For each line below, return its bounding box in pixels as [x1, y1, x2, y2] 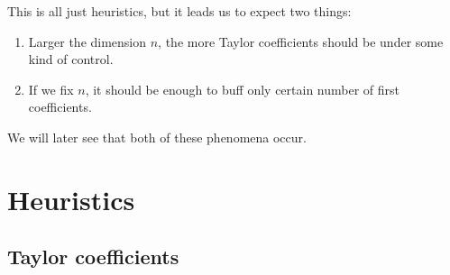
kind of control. [28, 50, 114, 69]
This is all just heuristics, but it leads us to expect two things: [7, 2, 352, 20]
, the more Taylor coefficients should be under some [158, 32, 444, 50]
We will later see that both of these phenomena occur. [7, 127, 307, 146]
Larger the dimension [28, 32, 147, 50]
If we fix [28, 79, 74, 98]
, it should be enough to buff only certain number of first [85, 79, 400, 98]
